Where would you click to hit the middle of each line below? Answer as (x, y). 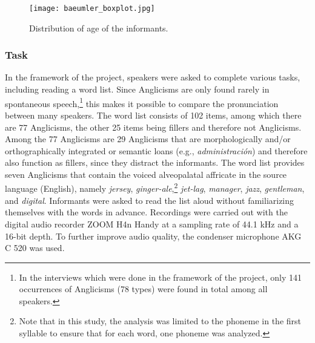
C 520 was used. (35, 248)
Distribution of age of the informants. (99, 28)
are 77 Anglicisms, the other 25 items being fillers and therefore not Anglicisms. (153, 127)
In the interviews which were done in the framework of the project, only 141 (160, 277)
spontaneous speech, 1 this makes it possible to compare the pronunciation (142, 102)
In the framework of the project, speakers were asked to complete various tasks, (153, 77)
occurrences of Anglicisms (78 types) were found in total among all (143, 289)
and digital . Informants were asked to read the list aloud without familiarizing (150, 200)
